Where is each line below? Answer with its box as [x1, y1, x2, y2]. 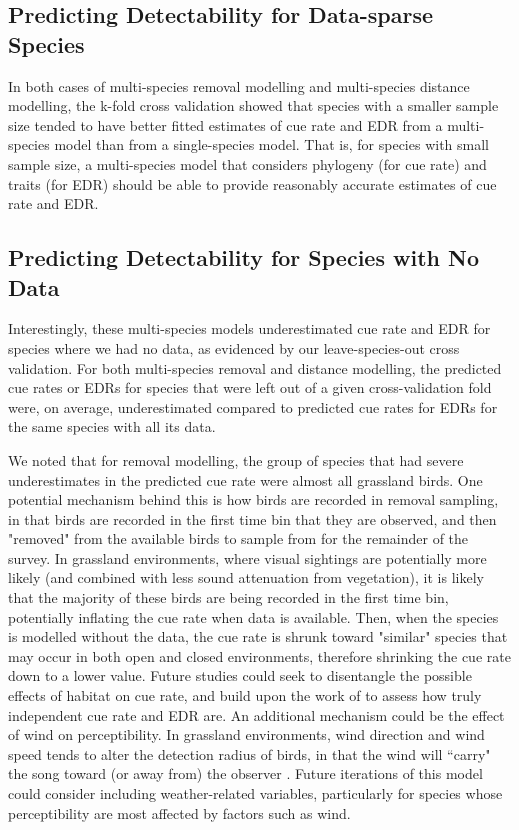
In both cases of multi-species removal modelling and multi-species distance [8, 75, 470, 96]
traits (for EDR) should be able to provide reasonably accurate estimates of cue [8, 173, 497, 194]
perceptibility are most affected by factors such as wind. [8, 802, 351, 823]
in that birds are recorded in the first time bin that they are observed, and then [8, 508, 497, 529]
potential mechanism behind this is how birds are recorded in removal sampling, [8, 489, 499, 510]
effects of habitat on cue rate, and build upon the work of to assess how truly [8, 685, 482, 706]
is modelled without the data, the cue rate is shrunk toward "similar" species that [8, 626, 508, 647]
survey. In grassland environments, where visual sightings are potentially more [8, 547, 487, 568]
